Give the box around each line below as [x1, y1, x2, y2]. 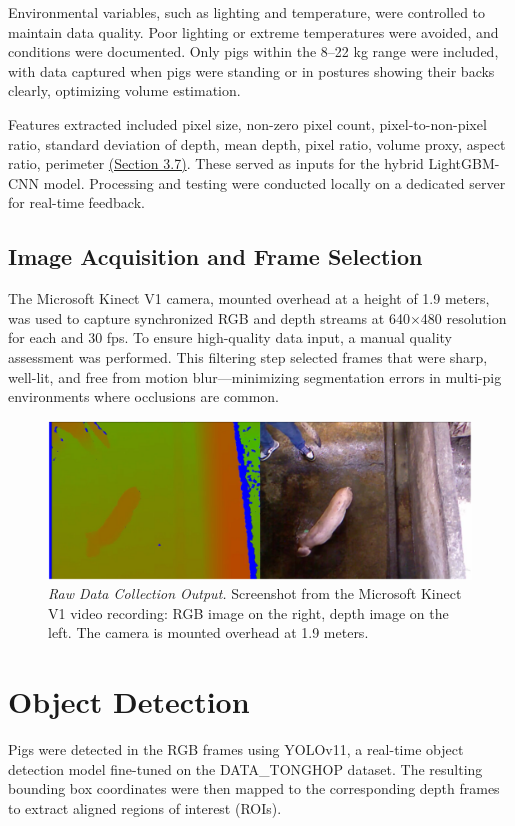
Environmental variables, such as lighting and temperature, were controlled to [8, 2, 486, 22]
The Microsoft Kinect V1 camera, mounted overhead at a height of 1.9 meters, [8, 288, 490, 309]
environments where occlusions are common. [8, 386, 279, 407]
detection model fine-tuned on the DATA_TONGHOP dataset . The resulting [8, 758, 483, 779]
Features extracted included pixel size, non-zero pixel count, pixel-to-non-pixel [8, 113, 487, 134]
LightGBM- [428, 153, 500, 174]
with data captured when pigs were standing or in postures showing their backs [8, 60, 495, 81]
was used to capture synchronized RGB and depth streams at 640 [8, 307, 410, 328]
